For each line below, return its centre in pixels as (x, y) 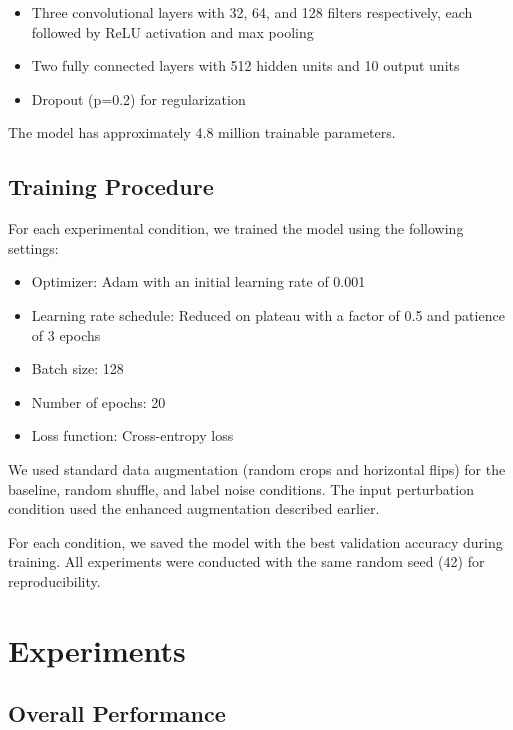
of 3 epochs (66, 334)
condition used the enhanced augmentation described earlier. (194, 508)
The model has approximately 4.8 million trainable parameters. (202, 132)
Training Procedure (111, 186)
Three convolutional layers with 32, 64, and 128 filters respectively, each (252, 12)
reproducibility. (54, 580)
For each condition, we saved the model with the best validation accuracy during (255, 541)
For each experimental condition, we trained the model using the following (236, 228)
